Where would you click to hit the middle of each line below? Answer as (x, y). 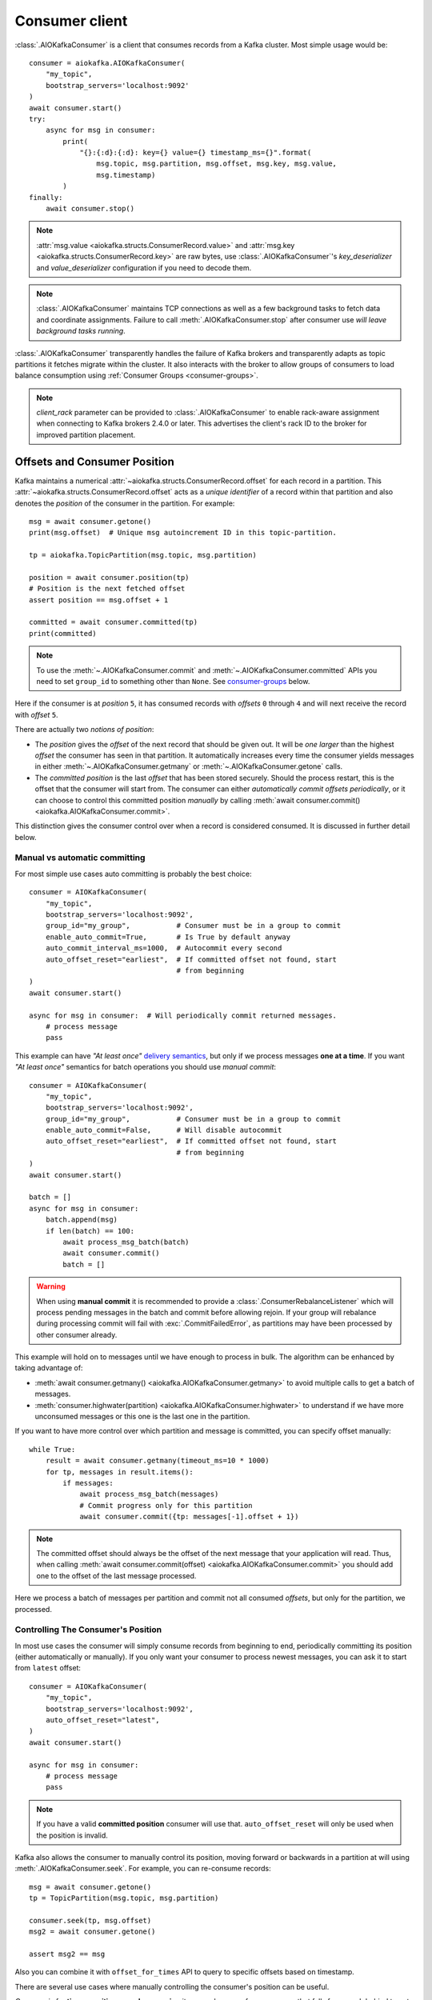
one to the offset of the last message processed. (116, 1575)
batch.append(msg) (82, 1220)
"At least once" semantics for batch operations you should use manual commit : (145, 1067)
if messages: (88, 1483)
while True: (52, 1449)
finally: (46, 197)
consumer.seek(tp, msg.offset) (90, 1920)
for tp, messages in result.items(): (119, 1472)
